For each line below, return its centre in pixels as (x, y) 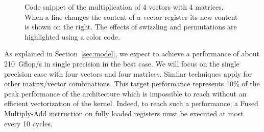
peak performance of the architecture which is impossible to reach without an (125, 93)
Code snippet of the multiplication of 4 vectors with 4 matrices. (124, 7)
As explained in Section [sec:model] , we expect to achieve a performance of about (132, 54)
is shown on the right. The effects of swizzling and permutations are (131, 27)
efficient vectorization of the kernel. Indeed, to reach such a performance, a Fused (131, 103)
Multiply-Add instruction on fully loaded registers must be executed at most (124, 113)
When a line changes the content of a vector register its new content (131, 16)
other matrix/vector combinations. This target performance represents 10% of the (132, 84)
